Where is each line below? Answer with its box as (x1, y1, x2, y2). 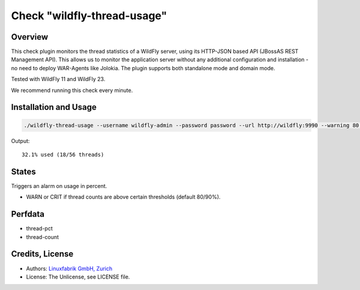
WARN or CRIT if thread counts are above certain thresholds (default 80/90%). (26, 193, 221, 201)
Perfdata (11, 209, 45, 219)
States (11, 166, 36, 177)
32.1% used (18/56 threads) (22, 151, 104, 158)
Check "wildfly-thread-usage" (11, 9, 167, 22)
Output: (11, 137, 30, 144)
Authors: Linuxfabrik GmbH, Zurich (26, 265, 113, 272)
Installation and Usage (11, 102, 97, 112)
